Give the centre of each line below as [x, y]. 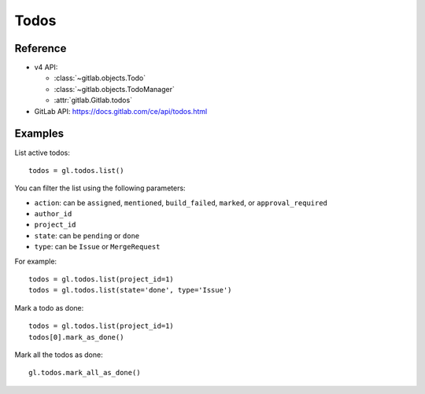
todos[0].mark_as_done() [76, 337]
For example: [36, 261]
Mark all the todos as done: [59, 355]
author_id [53, 214]
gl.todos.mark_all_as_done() [85, 373]
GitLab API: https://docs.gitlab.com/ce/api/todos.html [121, 111]
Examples [39, 134]
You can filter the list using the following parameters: [100, 188]
